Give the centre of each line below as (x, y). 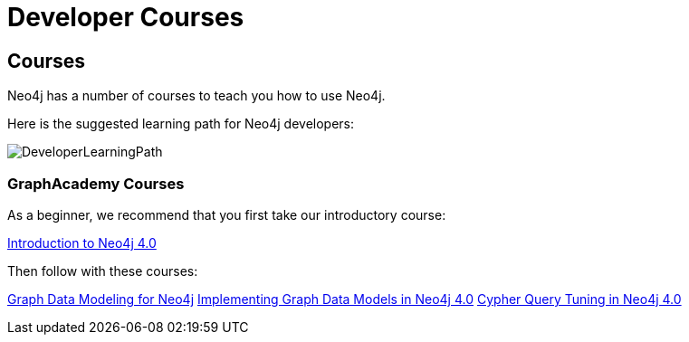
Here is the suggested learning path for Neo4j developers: (181, 124)
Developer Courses (126, 17)
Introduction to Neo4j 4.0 (82, 242)
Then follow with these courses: (103, 271)
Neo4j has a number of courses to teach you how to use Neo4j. (196, 96)
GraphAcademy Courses (96, 183)
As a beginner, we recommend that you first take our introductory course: (227, 214)
